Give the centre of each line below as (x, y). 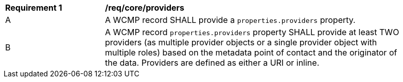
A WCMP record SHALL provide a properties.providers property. (230, 20)
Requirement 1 (34, 8)
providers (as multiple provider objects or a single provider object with (241, 42)
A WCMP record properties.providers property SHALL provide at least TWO (252, 32)
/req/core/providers (145, 8)
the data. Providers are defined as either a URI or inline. (212, 63)
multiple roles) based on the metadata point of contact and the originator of (251, 52)
